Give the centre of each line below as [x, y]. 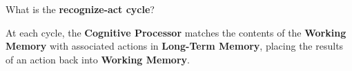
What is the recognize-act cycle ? [80, 9]
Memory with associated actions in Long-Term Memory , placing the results [175, 46]
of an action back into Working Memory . [98, 59]
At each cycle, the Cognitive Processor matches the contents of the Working [176, 32]
